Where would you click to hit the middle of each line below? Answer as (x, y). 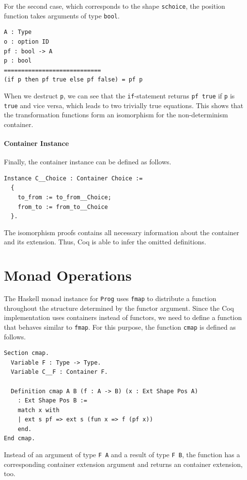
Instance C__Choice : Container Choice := (73, 178)
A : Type (18, 32)
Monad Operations (68, 275)
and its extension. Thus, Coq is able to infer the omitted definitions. (105, 242)
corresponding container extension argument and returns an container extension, (123, 464)
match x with (39, 410)
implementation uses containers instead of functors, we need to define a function (123, 317)
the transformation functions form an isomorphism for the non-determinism (116, 115)
